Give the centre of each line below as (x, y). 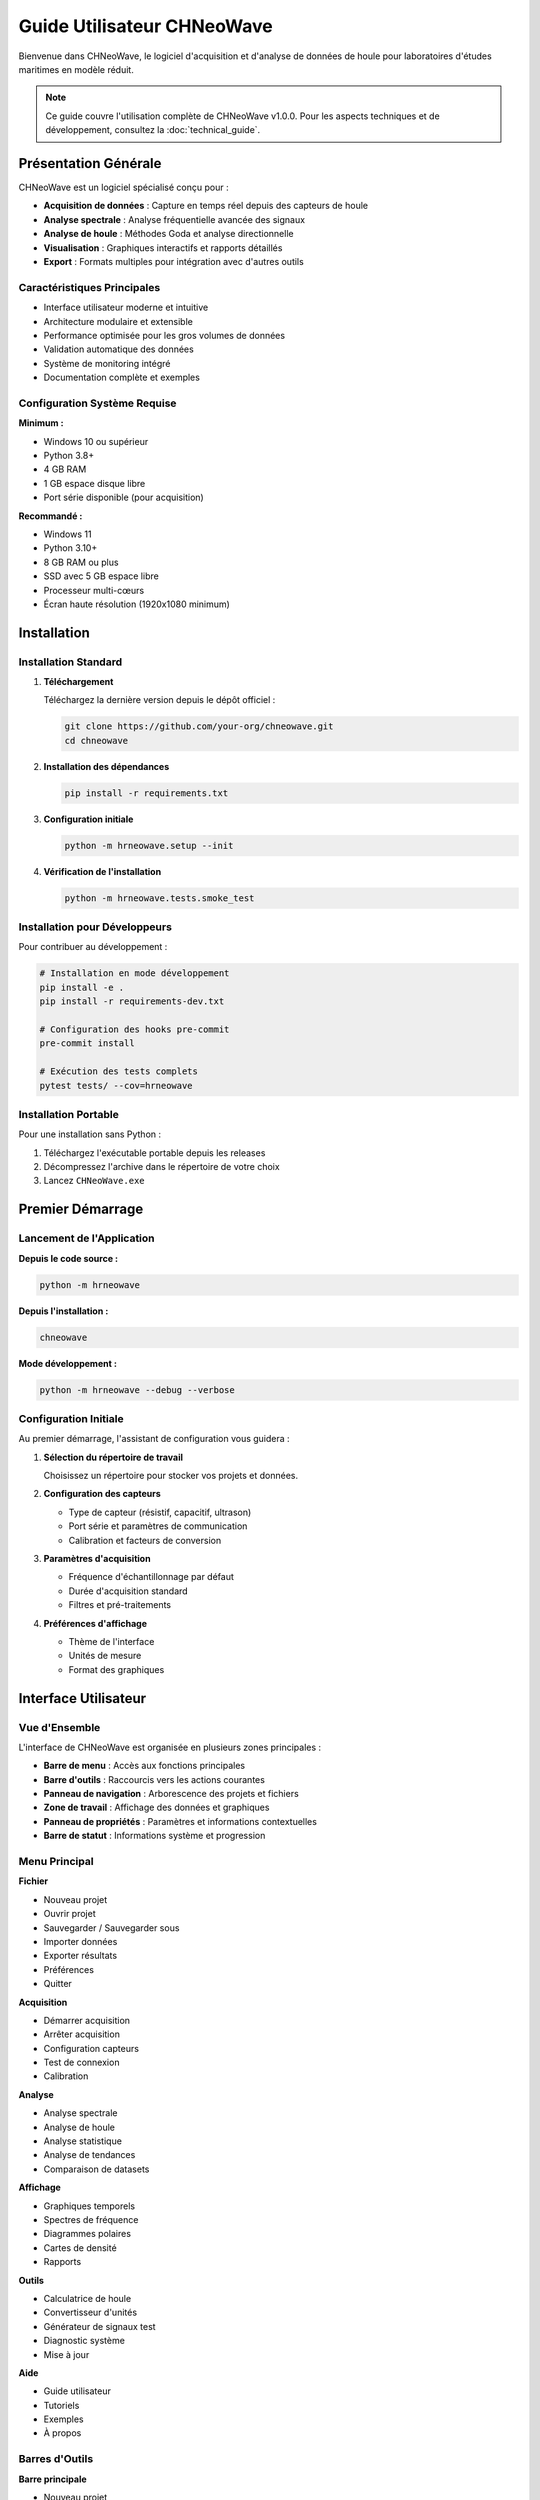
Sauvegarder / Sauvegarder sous (111, 1927)
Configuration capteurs (91, 2048)
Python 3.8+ (69, 455)
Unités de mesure (105, 1656)
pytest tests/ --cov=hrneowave (116, 1085)
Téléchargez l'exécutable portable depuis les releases (154, 1152)
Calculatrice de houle (87, 2298)
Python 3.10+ (70, 548)
